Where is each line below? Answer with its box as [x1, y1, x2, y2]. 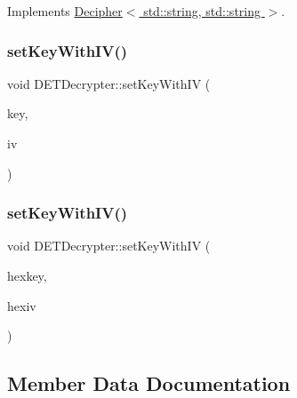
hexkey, [7, 267, 47, 284]
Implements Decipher [7, 2, 123, 20]
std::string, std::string [143, 2, 261, 20]
